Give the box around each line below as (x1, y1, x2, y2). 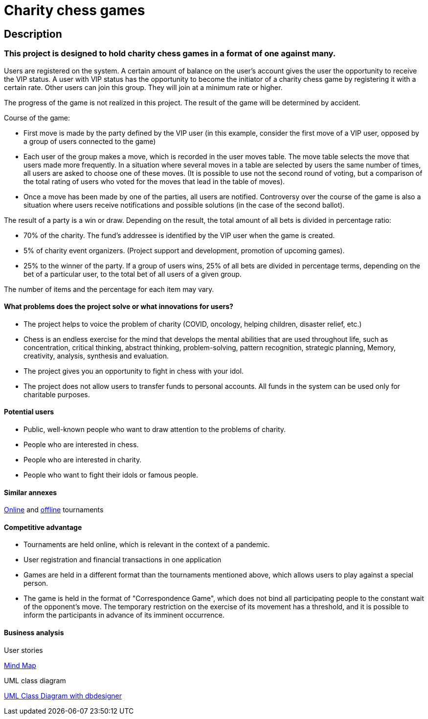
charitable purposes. (23, 390, 90, 399)
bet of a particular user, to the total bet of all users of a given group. (23, 269, 242, 278)
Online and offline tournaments (4, 505, 104, 514)
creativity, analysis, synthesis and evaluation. (23, 351, 169, 360)
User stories (4, 646, 43, 654)
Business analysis (4, 628, 64, 637)
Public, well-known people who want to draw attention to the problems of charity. (23, 425, 286, 433)
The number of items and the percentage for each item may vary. (4, 285, 214, 293)
